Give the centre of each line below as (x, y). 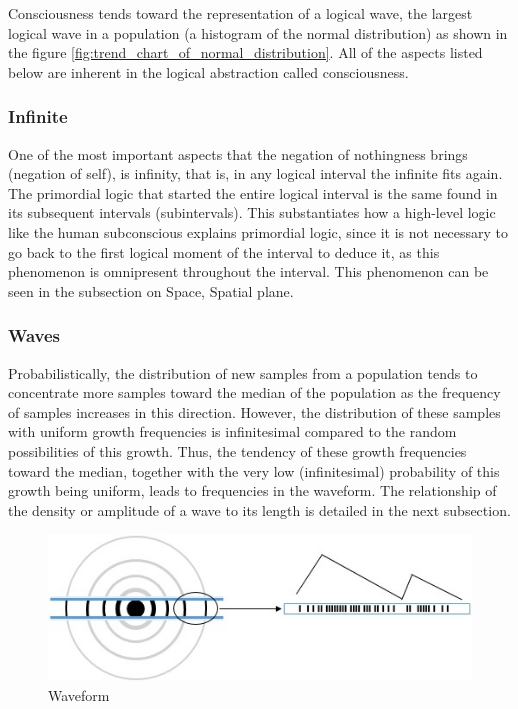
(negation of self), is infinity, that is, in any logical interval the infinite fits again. (255, 173)
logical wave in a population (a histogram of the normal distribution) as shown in (258, 32)
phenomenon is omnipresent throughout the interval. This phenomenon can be (248, 271)
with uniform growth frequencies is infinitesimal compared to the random (232, 431)
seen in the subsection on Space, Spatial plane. (151, 290)
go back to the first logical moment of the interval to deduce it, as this (224, 251)
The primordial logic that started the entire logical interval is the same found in (253, 192)
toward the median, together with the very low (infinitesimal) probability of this (254, 470)
